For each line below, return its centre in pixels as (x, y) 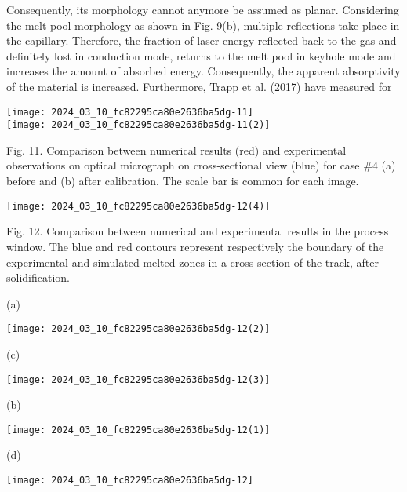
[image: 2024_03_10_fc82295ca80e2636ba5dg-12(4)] (138, 206)
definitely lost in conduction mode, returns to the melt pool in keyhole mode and (201, 55)
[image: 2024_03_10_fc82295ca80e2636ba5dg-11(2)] (138, 125)
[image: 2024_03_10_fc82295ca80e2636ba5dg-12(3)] (138, 379)
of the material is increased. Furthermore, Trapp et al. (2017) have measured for (199, 86)
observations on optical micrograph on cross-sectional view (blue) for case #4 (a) (201, 165)
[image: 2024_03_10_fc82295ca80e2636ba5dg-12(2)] (138, 329)
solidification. (38, 277)
